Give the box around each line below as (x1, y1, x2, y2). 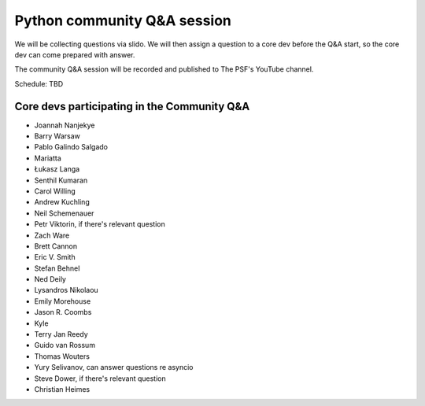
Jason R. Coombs (34, 308, 92, 317)
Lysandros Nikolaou (34, 286, 98, 295)
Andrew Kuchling (34, 197, 90, 207)
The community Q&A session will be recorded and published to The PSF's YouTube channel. (14, 65, 314, 74)
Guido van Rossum (34, 341, 96, 350)
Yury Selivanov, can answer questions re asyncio (34, 363, 194, 372)
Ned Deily (34, 275, 67, 284)
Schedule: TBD (14, 79, 64, 88)
